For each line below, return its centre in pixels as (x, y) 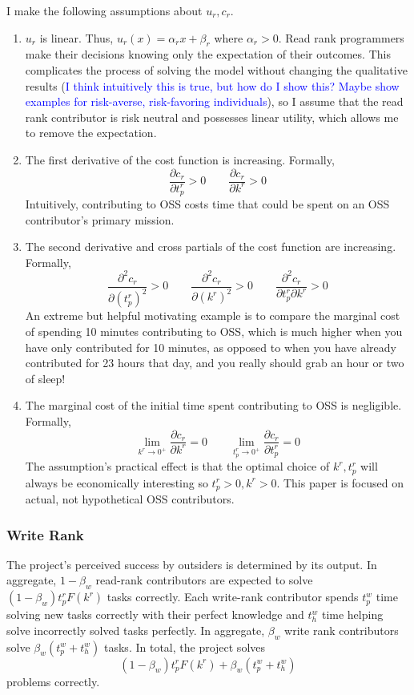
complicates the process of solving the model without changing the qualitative (216, 69)
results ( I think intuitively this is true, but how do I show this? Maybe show (212, 85)
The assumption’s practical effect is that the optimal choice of (177, 466)
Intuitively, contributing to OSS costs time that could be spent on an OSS (207, 204)
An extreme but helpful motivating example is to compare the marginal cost (213, 315)
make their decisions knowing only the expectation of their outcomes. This (208, 54)
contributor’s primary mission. (100, 219)
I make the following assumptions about (105, 10)
